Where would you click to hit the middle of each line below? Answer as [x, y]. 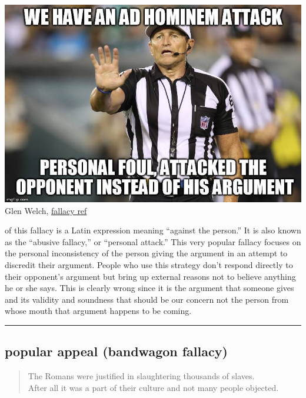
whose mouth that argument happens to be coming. [98, 311]
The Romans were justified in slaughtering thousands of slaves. [141, 376]
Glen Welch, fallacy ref [46, 210]
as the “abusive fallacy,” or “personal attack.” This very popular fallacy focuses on [153, 241]
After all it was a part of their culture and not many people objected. [153, 387]
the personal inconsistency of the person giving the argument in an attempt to [146, 253]
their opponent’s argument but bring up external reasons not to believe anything [150, 276]
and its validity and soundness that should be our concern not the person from [147, 299]
